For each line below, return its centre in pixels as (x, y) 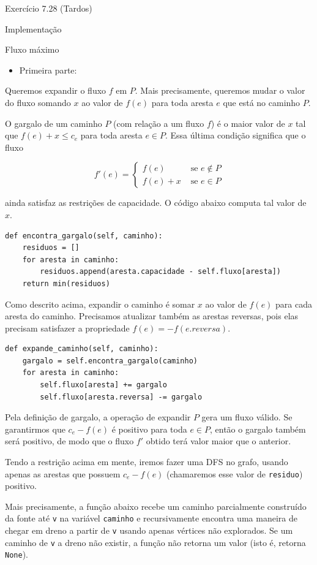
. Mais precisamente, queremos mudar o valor (220, 90)
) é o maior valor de (248, 123)
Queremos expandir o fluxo (56, 90)
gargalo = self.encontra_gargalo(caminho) (110, 361)
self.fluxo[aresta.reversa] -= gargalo (121, 397)
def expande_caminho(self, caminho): (82, 349)
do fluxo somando (38, 102)
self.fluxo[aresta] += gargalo (103, 385)
